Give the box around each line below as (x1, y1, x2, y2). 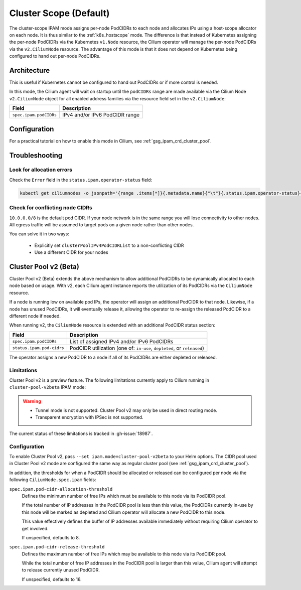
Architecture (9, 66, 50, 75)
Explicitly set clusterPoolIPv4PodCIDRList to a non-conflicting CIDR (34, 242, 184, 248)
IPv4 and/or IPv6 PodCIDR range (62, 111, 140, 118)
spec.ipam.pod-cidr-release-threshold (9, 544, 105, 550)
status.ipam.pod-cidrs (12, 345, 65, 351)
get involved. (22, 525, 49, 531)
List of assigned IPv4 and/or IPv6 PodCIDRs (69, 338, 174, 345)
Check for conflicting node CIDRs (9, 204, 92, 211)
